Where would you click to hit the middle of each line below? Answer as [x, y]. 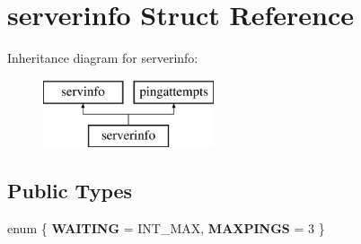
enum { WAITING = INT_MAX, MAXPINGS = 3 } [166, 228]
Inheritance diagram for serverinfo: [103, 58]
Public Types [70, 191]
